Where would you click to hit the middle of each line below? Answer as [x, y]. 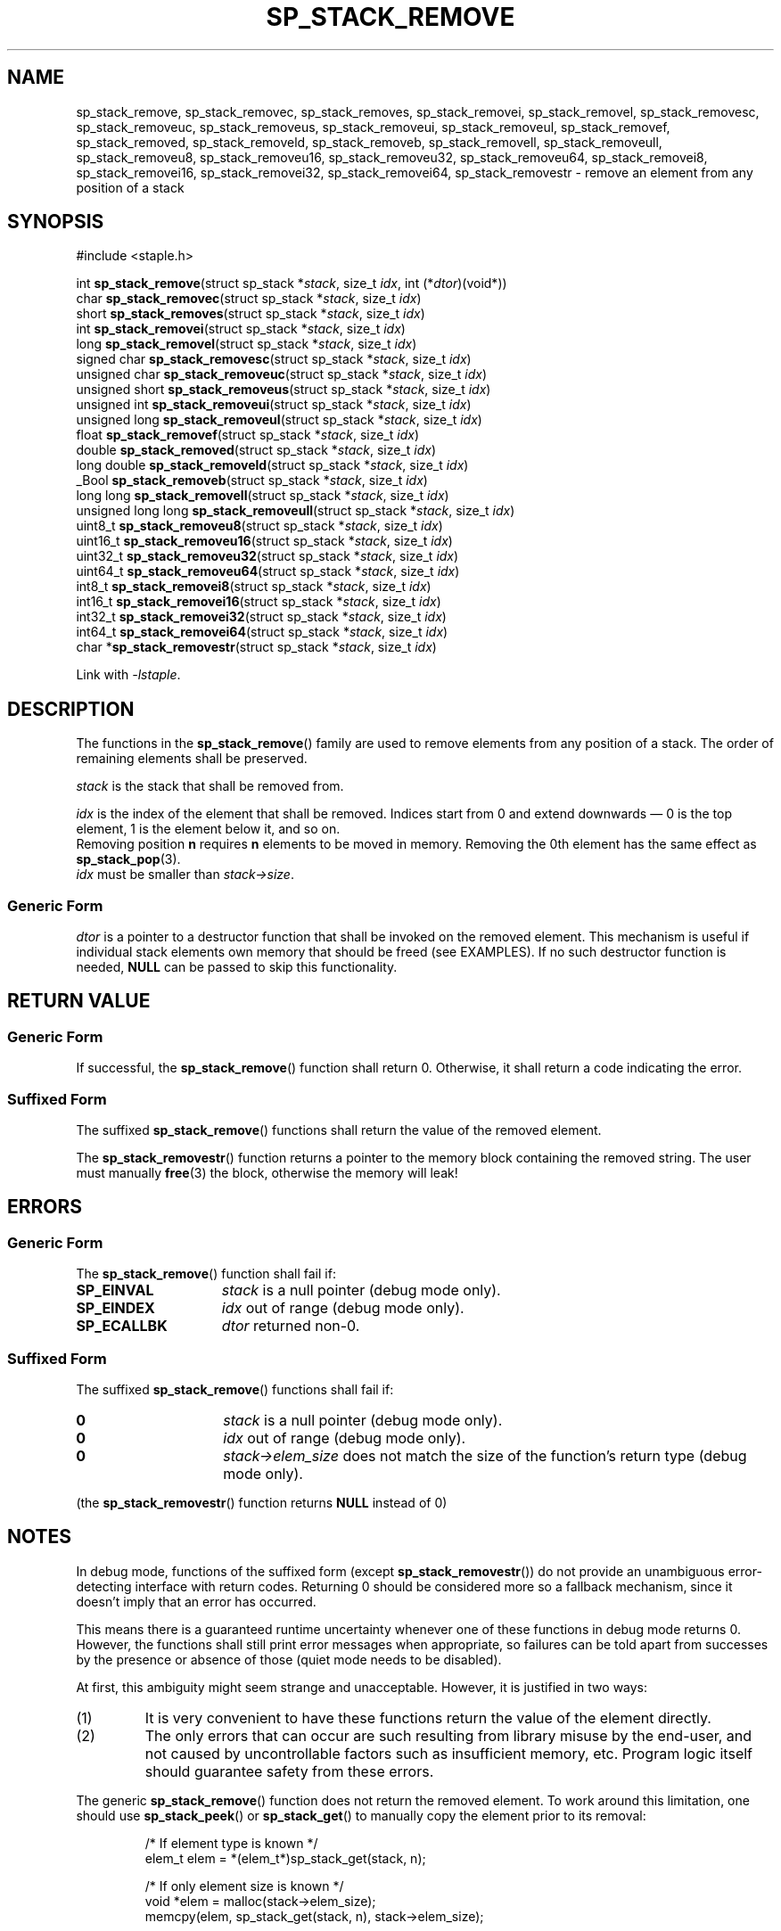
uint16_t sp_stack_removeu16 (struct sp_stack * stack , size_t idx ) [264, 541]
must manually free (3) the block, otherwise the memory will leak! [267, 1173]
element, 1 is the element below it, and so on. [208, 829]
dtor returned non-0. [291, 1326]
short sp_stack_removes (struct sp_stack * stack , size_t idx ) [251, 314]
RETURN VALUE [79, 1001]
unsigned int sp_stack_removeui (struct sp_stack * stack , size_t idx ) [274, 405]
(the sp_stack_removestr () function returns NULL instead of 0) [262, 1502]
